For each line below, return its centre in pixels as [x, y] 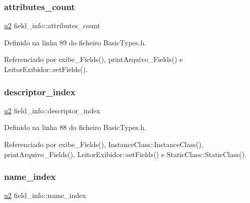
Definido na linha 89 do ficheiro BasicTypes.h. [75, 42]
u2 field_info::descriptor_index [52, 110]
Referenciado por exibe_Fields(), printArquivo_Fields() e [93, 59]
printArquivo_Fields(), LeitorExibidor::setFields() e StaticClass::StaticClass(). [126, 154]
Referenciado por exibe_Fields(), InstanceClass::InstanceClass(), [104, 144]
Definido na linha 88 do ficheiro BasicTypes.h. [75, 127]
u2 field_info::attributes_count [52, 25]
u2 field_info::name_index [45, 195]
